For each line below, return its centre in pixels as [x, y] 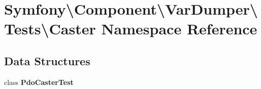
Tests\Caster [50, 29]
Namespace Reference [179, 29]
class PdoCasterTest [39, 82]
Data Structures [47, 60]
